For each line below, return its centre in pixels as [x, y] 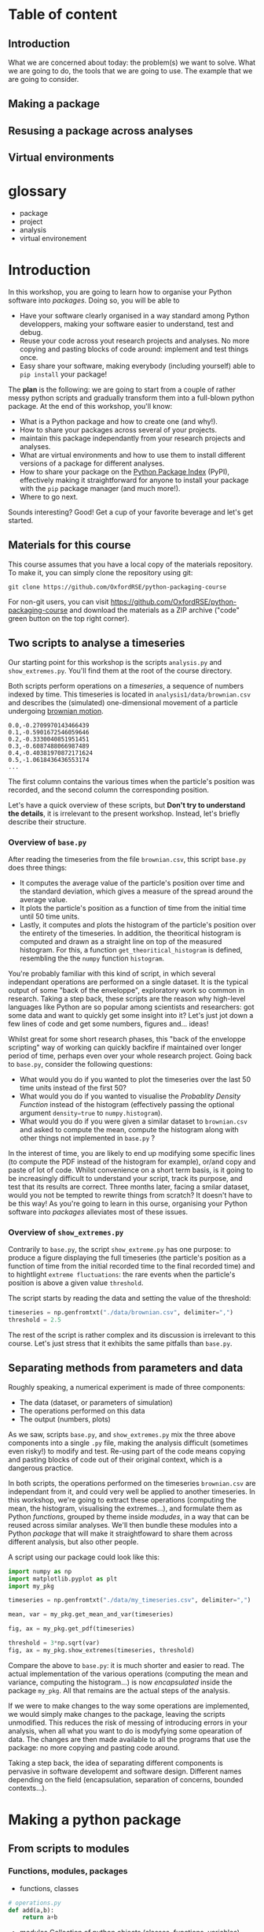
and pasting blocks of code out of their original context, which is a [115, 1459]
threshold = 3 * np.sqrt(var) [54, 1643]
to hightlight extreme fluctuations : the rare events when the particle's [122, 1275]
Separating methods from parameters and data [126, 1368]
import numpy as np [40, 1571]
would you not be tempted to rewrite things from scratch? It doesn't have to [130, 1194]
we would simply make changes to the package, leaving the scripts [117, 1714]
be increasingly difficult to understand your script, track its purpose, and [125, 1178]
